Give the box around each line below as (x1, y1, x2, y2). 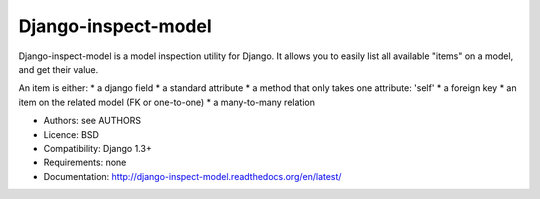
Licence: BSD (43, 128, 100, 140)
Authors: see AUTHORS (43, 115, 142, 127)
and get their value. (18, 63, 99, 75)
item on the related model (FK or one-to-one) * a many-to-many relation (18, 96, 315, 108)
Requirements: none (43, 156, 127, 169)
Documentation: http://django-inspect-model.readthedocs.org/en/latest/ (43, 170, 342, 182)
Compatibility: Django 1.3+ (43, 142, 152, 154)
